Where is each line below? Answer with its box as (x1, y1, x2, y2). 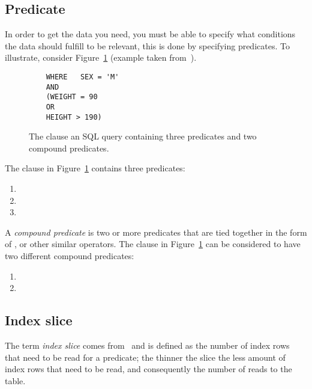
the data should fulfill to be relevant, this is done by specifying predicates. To (5, 39, 290, 52)
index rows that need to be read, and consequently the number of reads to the (5, 363, 292, 375)
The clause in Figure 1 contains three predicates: (5, 162, 185, 174)
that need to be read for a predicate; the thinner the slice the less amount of (5, 351, 286, 363)
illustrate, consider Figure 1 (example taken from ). (5, 51, 197, 64)
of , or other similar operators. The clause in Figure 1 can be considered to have (5, 237, 301, 250)
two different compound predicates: (5, 250, 134, 262)
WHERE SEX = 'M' (46, 72, 119, 81)
